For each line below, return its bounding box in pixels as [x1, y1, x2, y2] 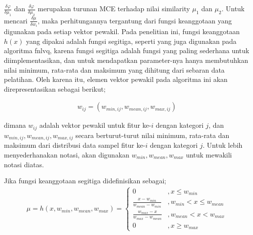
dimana [4, 120, 26, 130]
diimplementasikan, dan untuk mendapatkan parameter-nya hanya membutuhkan [4, 55, 248, 65]
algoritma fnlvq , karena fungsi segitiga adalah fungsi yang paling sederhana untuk [4, 45, 250, 56]
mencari [4, 15, 28, 25]
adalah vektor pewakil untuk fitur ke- [39, 120, 151, 130]
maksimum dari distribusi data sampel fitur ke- [4, 140, 146, 150]
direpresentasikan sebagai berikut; [4, 83, 106, 94]
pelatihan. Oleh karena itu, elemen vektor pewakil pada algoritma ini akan [4, 74, 228, 84]
